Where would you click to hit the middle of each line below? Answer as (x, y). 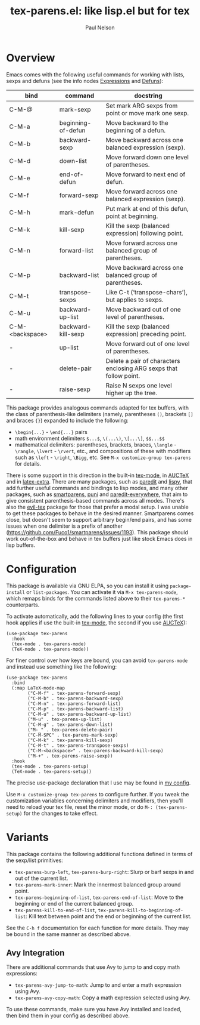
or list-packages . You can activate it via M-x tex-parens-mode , (102, 592)
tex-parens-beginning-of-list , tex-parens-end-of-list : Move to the (99, 897)
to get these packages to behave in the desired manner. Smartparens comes (100, 513)
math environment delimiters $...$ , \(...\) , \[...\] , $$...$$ (90, 438)
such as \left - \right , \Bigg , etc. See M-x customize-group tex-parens (103, 457)
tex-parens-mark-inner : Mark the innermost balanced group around (98, 884)
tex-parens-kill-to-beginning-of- (140, 910)
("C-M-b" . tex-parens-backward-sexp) (76, 698)
